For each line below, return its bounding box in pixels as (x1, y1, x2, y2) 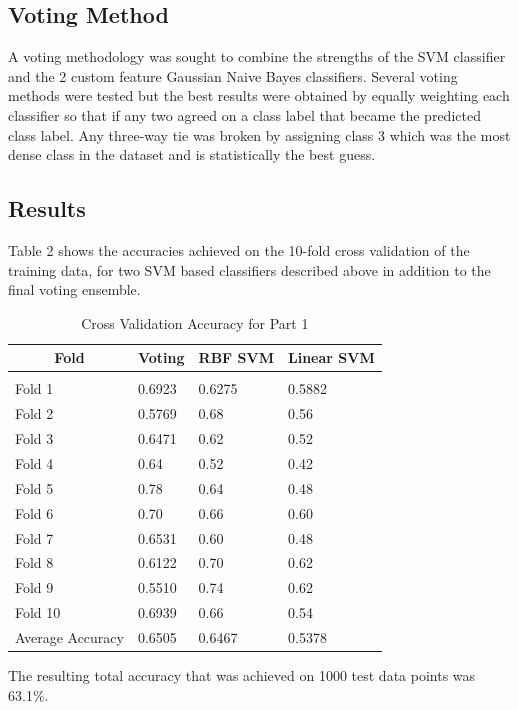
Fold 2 (15, 403, 54, 424)
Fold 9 (15, 577, 54, 598)
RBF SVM (198, 347, 274, 368)
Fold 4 (15, 452, 54, 473)
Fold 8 (15, 552, 54, 573)
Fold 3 (15, 428, 54, 449)
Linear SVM (287, 347, 375, 368)
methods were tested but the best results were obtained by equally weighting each (8, 85, 510, 106)
